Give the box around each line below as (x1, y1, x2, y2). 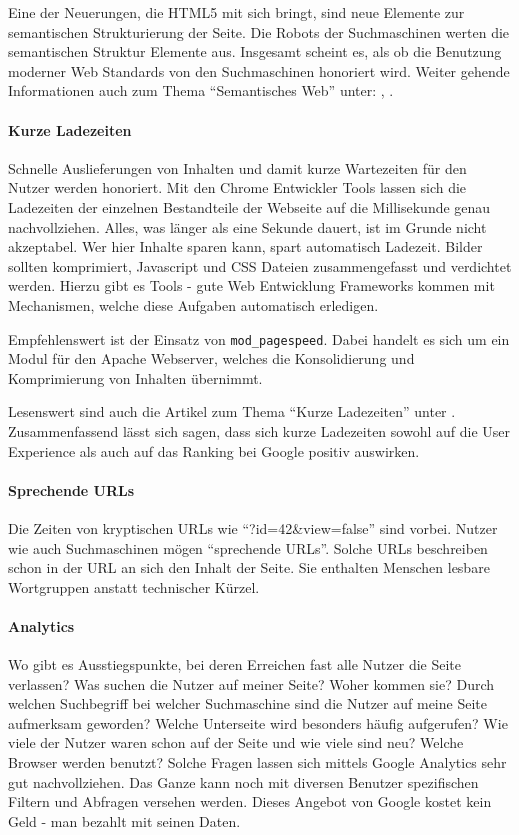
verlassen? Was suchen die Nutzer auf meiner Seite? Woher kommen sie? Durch (8, 673, 495, 694)
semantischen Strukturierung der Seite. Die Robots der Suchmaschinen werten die (8, 21, 510, 42)
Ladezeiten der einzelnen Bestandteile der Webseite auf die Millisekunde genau (8, 196, 491, 217)
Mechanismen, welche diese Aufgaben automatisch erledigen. (8, 294, 379, 315)
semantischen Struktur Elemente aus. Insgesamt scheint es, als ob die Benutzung (8, 41, 502, 62)
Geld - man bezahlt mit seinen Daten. (8, 810, 241, 831)
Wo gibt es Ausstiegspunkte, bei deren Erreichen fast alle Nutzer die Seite (8, 654, 461, 675)
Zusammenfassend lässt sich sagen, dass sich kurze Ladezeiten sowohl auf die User (8, 420, 510, 441)
